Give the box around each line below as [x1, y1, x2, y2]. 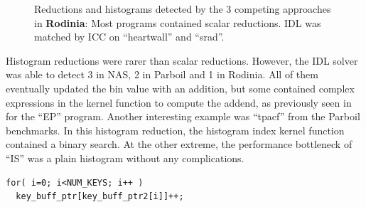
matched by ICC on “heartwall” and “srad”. [34, 29, 225, 44]
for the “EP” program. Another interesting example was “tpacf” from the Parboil [6, 109, 360, 124]
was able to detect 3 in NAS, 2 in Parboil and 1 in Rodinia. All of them [6, 67, 318, 82]
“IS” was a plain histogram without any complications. [6, 150, 244, 165]
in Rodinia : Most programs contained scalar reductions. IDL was [34, 15, 321, 30]
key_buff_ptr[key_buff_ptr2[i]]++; [16, 191, 184, 202]
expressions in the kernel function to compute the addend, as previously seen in [6, 95, 352, 110]
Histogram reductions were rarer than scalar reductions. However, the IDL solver [6, 53, 358, 68]
